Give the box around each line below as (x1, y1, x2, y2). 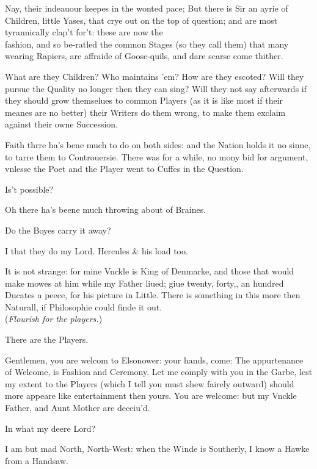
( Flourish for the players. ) (5, 312, 103, 325)
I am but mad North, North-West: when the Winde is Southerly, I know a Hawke (5, 442, 310, 455)
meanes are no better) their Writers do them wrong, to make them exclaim (5, 106, 286, 118)
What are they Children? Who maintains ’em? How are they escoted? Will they (5, 70, 304, 82)
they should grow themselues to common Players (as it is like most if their (5, 94, 283, 107)
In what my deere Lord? (5, 421, 96, 434)
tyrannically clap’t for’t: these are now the (5, 26, 163, 38)
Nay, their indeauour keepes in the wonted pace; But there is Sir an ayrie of (5, 2, 288, 14)
